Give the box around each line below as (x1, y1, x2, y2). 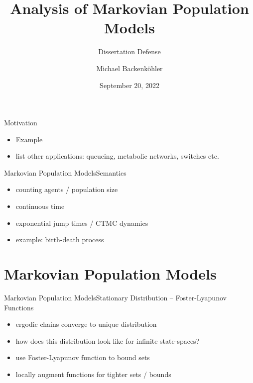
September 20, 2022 (100, 80, 159, 90)
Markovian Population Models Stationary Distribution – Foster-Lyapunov (4, 292, 227, 302)
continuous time (15, 201, 65, 211)
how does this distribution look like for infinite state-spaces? (15, 335, 200, 346)
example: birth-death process (15, 234, 104, 245)
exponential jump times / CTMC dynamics (15, 217, 148, 228)
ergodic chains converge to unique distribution (15, 319, 157, 329)
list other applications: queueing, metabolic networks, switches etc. (15, 151, 219, 161)
